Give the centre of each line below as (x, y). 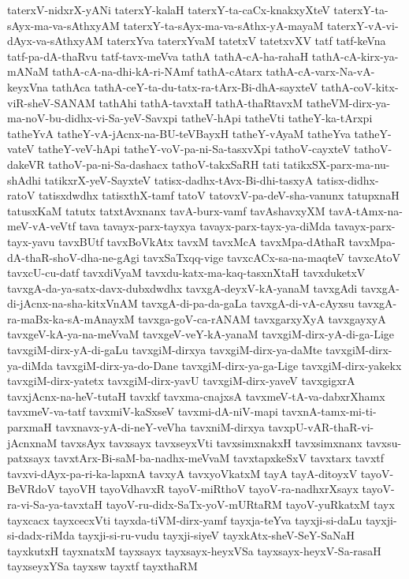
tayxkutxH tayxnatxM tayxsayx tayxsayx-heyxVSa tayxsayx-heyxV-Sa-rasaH (194, 550)
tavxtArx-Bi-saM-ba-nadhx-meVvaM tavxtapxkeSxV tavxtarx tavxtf (219, 458)
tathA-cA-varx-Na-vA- (320, 71)
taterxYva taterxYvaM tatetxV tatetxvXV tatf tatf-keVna (246, 41)
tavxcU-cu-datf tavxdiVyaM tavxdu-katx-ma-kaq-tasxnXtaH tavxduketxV (186, 273)
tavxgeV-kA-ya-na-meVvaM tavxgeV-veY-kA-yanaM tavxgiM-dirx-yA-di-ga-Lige (201, 334)
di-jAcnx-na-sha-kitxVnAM (73, 303)
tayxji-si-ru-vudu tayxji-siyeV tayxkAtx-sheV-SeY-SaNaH (217, 535)
